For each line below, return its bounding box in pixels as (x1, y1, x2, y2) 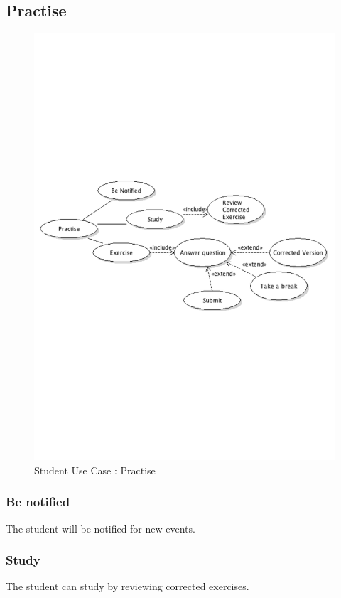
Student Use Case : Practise (34, 462, 156, 477)
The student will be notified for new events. (6, 520, 195, 535)
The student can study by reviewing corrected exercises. (6, 579, 249, 594)
